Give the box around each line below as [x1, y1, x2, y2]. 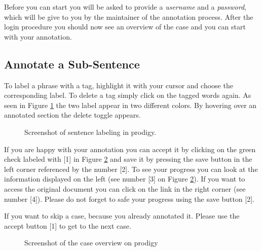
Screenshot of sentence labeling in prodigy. [24, 126, 157, 137]
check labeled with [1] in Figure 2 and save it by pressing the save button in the [4, 154, 252, 164]
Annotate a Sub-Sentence [4, 56, 140, 71]
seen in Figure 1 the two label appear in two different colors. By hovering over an [4, 99, 257, 110]
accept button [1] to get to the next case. [4, 220, 131, 231]
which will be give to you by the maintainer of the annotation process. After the [4, 11, 253, 22]
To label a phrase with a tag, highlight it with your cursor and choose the [4, 80, 233, 90]
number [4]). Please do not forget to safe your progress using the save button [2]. [4, 193, 254, 204]
